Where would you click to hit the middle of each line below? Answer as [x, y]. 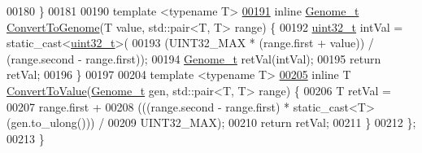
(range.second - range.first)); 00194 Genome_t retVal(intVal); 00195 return [194, 58]
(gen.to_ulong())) [51, 122]
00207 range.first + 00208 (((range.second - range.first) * [148, 106]
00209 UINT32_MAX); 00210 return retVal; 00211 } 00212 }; [262, 122]
